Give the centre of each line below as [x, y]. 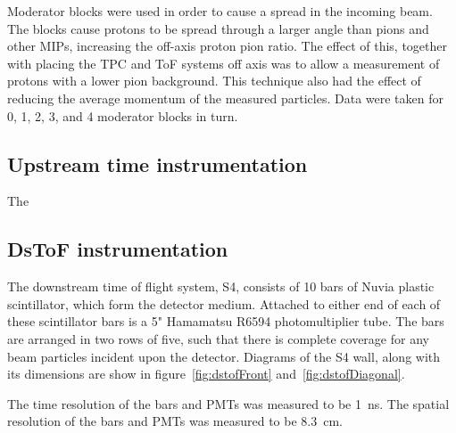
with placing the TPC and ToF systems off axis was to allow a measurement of [224, 63]
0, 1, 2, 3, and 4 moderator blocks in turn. [123, 115]
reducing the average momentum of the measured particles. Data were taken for [225, 98]
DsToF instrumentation [118, 249]
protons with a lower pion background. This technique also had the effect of [214, 81]
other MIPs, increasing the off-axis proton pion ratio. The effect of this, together [228, 46]
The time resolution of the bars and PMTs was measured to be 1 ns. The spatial [228, 403]
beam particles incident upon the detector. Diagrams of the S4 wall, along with [224, 356]
